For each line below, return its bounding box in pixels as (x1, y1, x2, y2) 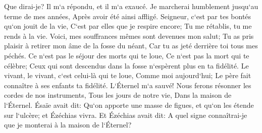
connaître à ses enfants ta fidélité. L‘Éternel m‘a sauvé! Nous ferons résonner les (4, 80, 251, 90)
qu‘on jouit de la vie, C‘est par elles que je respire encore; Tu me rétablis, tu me (4, 21, 252, 31)
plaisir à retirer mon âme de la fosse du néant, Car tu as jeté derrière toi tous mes (4, 40, 258, 51)
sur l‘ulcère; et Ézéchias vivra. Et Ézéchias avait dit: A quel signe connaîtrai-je (4, 109, 247, 120)
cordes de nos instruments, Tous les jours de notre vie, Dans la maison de (4, 90, 232, 100)
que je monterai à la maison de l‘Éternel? (4, 119, 132, 130)
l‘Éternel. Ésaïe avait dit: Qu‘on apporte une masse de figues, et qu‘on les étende (4, 99, 254, 110)
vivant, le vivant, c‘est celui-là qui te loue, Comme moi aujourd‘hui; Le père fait (4, 70, 251, 81)
